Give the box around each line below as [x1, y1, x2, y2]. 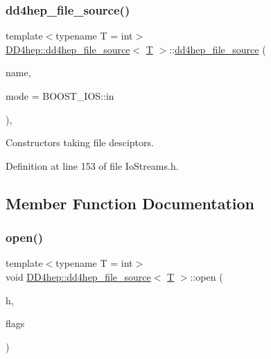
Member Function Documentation [6, 192, 255, 213]
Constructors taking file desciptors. [6, 135, 154, 150]
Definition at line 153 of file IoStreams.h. [6, 158, 179, 173]
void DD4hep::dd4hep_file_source [6, 269, 151, 283]
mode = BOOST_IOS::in [6, 89, 114, 103]
